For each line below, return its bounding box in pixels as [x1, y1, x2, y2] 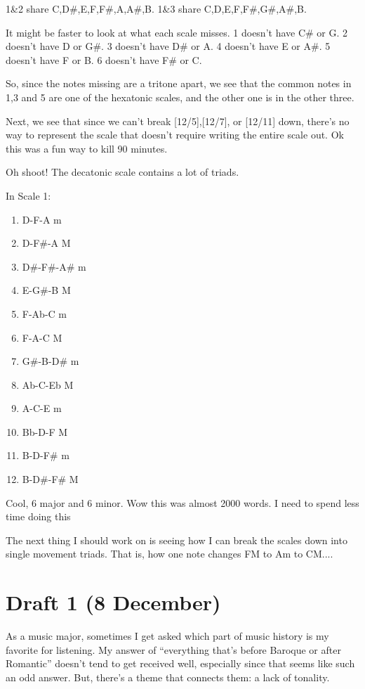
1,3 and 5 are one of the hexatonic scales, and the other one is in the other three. [6, 89, 354, 104]
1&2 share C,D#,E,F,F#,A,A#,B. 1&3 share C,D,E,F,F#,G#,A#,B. [6, 1, 307, 15]
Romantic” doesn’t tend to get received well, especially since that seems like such [6, 656, 355, 671]
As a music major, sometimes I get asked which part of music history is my [6, 629, 329, 643]
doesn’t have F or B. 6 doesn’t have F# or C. [6, 52, 202, 67]
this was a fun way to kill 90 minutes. [6, 141, 168, 155]
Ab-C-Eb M [22, 377, 74, 392]
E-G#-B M [22, 283, 71, 297]
